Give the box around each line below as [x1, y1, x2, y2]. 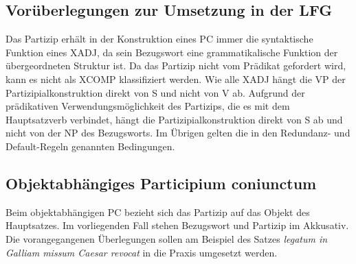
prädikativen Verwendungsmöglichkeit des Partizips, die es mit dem [5, 99, 290, 113]
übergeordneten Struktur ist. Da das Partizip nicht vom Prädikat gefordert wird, [5, 58, 346, 73]
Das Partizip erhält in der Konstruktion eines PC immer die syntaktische [5, 32, 313, 46]
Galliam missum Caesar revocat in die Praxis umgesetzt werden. [5, 245, 278, 259]
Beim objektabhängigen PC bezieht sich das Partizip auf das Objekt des [5, 204, 310, 219]
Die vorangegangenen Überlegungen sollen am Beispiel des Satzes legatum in [5, 231, 328, 245]
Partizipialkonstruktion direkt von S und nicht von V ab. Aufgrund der [5, 85, 305, 99]
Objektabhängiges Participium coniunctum [5, 172, 317, 193]
